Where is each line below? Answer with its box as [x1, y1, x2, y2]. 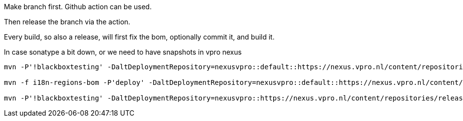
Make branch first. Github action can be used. [4, 2, 152, 11]
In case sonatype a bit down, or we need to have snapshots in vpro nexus [4, 48, 242, 56]
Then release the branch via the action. [4, 18, 130, 26]
